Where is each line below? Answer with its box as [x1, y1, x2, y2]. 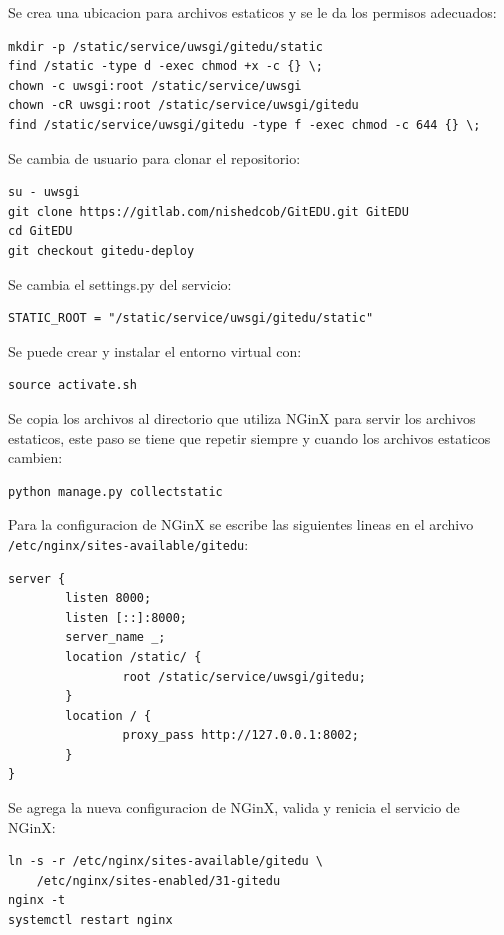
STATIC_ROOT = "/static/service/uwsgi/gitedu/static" [8, 311, 374, 326]
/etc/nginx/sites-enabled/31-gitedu [36, 873, 281, 888]
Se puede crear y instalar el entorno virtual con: [8, 340, 302, 361]
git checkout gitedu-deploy [8, 243, 195, 258]
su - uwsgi [8, 185, 80, 200]
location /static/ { [65, 649, 202, 664]
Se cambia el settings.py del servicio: [8, 273, 232, 294]
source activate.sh [8, 378, 137, 393]
